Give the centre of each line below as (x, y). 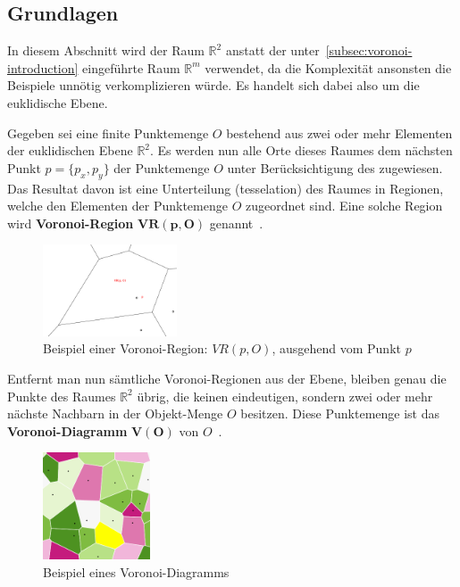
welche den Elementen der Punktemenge (117, 206)
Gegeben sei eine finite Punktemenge (108, 132)
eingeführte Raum (131, 67)
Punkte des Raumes (62, 396)
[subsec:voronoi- (369, 50)
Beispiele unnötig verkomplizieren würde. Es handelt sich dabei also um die (213, 85)
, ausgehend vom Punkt (336, 348)
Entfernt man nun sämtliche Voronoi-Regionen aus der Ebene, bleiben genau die (227, 379)
